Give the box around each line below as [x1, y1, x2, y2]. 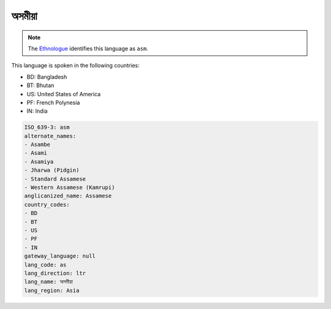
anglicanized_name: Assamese [24, 193, 112, 199]
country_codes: [24, 201, 70, 208]
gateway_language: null [24, 253, 96, 260]
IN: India [26, 107, 48, 115]
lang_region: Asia [24, 287, 80, 294]
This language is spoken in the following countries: [11, 62, 140, 69]
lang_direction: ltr [24, 270, 86, 277]
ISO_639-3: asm [24, 124, 70, 131]
